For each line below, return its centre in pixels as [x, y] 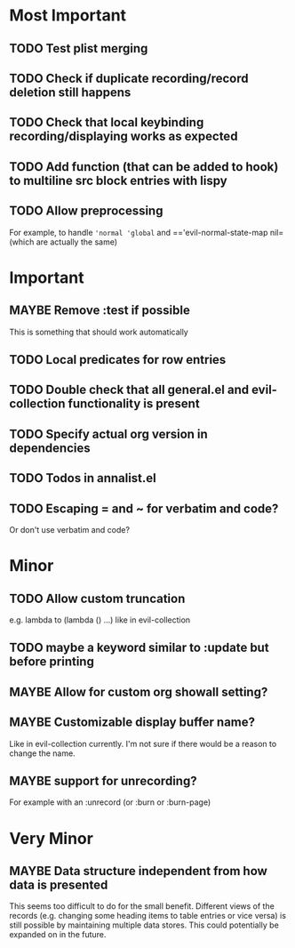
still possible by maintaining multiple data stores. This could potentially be [144, 925]
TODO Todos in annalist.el [83, 478]
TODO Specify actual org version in [109, 434]
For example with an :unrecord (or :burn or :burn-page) [110, 802]
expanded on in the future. [58, 935]
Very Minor [51, 838]
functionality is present [134, 404]
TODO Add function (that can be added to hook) [144, 167]
